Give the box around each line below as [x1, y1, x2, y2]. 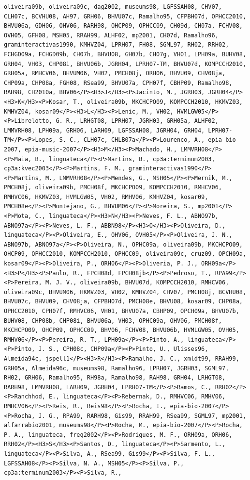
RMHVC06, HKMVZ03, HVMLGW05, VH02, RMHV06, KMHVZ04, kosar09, [4, 193, 208, 200]
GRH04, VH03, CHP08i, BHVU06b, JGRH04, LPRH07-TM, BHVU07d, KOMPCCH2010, [4, 60, 247, 67]
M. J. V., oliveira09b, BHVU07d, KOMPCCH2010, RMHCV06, [45, 279, 229, 286]
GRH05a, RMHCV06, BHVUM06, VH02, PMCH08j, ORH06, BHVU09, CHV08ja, [4, 70, 226, 77]
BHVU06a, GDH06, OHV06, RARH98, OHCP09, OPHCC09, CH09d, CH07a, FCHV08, [4, 22, 243, 30]
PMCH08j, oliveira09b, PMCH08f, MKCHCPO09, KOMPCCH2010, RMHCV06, [4, 184, 222, 191]
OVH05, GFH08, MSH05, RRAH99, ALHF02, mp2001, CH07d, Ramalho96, [4, 32, 219, 39]
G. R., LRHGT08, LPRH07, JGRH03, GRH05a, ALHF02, [56, 117, 219, 125]
